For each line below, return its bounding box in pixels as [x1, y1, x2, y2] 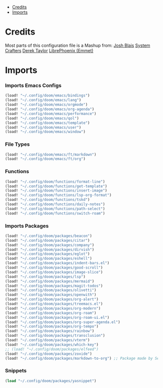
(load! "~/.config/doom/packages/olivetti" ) [5, 288, 97, 293]
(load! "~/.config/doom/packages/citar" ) [5, 238, 90, 243]
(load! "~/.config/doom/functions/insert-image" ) [5, 188, 108, 193]
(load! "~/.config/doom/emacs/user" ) [5, 125, 81, 130]
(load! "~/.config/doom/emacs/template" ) [5, 120, 90, 125]
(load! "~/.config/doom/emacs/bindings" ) [5, 93, 90, 98]
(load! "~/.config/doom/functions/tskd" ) [5, 197, 90, 202]
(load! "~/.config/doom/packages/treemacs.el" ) [5, 302, 103, 307]
